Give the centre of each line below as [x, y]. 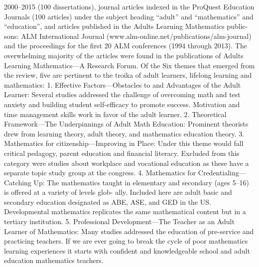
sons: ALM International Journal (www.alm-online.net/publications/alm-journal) [128, 36]
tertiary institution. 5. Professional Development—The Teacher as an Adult [119, 221]
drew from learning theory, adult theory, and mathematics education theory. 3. [124, 133]
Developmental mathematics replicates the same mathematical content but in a [125, 211]
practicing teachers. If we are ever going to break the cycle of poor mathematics [126, 241]
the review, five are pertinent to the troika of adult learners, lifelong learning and [128, 75]
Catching [18, 182]
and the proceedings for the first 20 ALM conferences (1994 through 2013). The [126, 46]
